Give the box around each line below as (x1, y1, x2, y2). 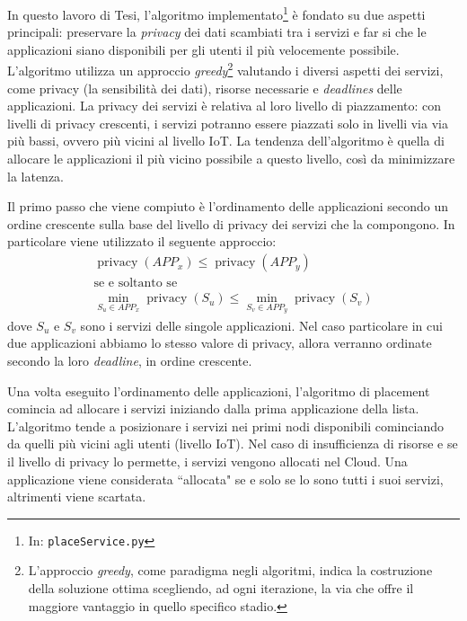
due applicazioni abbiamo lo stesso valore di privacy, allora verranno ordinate (7, 333, 432, 352)
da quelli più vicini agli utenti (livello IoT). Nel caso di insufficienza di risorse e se (7, 434, 458, 453)
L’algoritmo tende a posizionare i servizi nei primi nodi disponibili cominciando (7, 416, 444, 435)
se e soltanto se (93, 277, 178, 290)
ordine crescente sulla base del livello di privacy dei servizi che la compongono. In (7, 214, 455, 233)
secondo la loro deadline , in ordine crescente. (7, 350, 252, 369)
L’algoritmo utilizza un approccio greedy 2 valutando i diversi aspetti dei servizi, (7, 58, 444, 80)
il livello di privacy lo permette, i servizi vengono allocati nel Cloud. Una (7, 451, 408, 470)
